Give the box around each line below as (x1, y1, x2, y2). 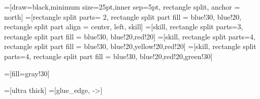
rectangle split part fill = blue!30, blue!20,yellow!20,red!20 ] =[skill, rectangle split (4, 41, 256, 52)
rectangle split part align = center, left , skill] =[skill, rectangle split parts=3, (4, 21, 243, 32)
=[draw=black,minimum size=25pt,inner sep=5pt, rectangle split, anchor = (4, 2, 240, 12)
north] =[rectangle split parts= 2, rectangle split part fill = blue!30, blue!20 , (4, 11, 242, 22)
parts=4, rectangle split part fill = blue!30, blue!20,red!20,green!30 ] (4, 51, 213, 61)
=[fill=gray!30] (4, 68, 50, 78)
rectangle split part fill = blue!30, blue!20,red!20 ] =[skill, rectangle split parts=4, (4, 31, 255, 41)
